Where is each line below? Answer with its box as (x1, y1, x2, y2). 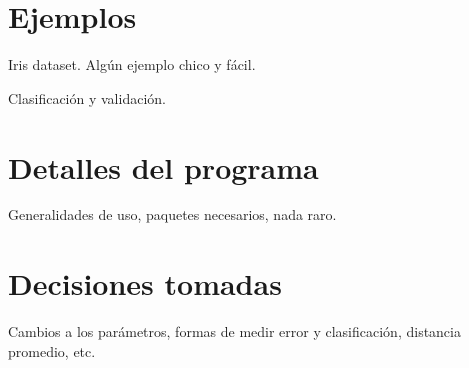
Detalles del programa (8, 146, 319, 187)
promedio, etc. (8, 340, 96, 361)
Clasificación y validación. (8, 87, 166, 108)
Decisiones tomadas (8, 263, 282, 304)
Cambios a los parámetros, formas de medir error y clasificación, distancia (8, 321, 461, 342)
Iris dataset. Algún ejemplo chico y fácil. (8, 54, 256, 75)
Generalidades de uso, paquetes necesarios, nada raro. (8, 204, 337, 225)
